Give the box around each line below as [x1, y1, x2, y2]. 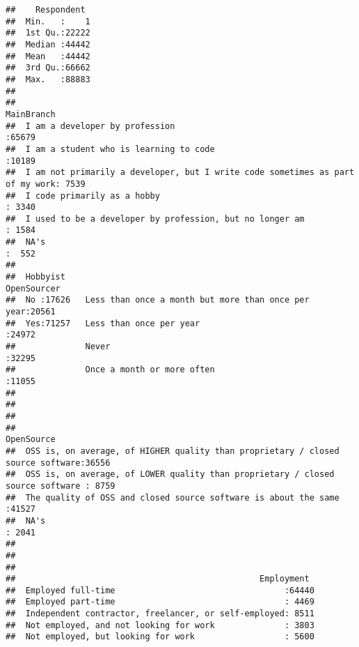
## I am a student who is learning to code [6, 144, 215, 154]
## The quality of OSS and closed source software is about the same [6, 492, 340, 503]
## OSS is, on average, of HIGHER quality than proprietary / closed [6, 446, 340, 456]
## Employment [6, 574, 310, 584]
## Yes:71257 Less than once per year [6, 318, 200, 328]
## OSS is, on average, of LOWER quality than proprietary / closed [6, 469, 335, 480]
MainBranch [6, 109, 56, 119]
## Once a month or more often [6, 365, 215, 375]
